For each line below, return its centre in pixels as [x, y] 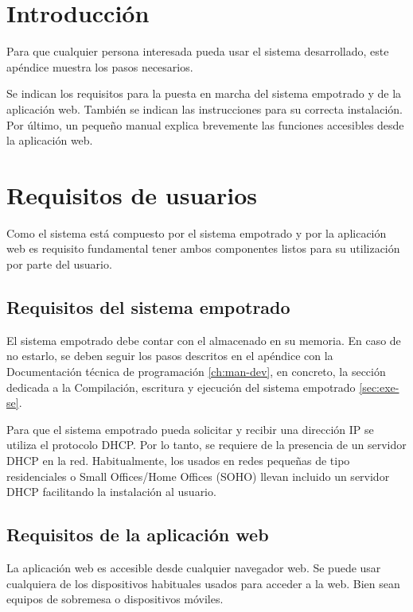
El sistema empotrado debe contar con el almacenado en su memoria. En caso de [204, 340]
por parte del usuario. [59, 264]
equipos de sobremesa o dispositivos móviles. [115, 599]
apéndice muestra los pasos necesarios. [100, 66]
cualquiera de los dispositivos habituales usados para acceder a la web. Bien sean [203, 583]
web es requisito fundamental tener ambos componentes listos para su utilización [203, 248]
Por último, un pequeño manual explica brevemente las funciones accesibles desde [205, 124]
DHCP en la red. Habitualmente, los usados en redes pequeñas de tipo [178, 460]
